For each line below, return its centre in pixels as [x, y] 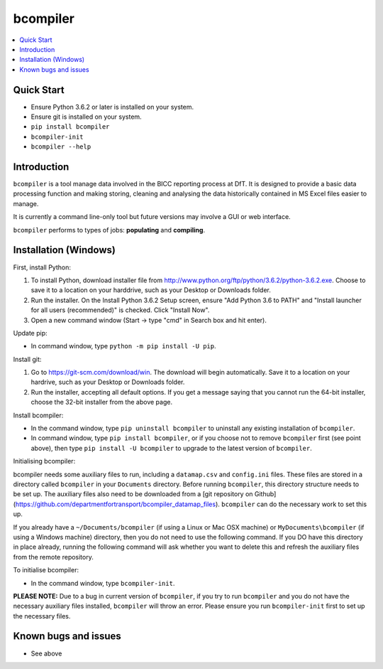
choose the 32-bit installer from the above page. [102, 402]
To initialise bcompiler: [46, 570]
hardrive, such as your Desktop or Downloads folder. [108, 382]
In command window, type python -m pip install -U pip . [123, 346]
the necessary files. [42, 616]
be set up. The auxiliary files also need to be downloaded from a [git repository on [133, 494]
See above [46, 653]
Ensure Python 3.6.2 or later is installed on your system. [112, 107]
